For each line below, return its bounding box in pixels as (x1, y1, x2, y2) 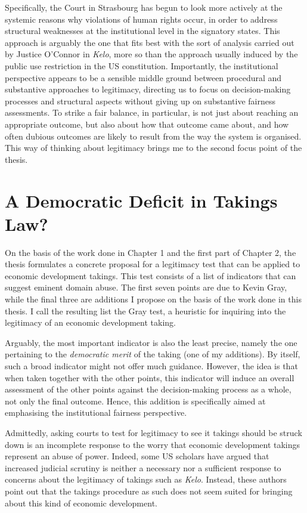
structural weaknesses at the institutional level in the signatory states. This (5, 24, 280, 37)
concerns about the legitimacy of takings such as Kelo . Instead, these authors (5, 473, 287, 486)
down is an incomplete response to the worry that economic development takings (5, 438, 300, 450)
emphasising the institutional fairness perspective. (5, 406, 187, 419)
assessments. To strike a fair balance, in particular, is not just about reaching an (5, 106, 299, 119)
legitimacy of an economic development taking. (5, 316, 176, 329)
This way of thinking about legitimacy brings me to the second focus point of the (5, 141, 302, 154)
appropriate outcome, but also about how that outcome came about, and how (5, 118, 289, 130)
